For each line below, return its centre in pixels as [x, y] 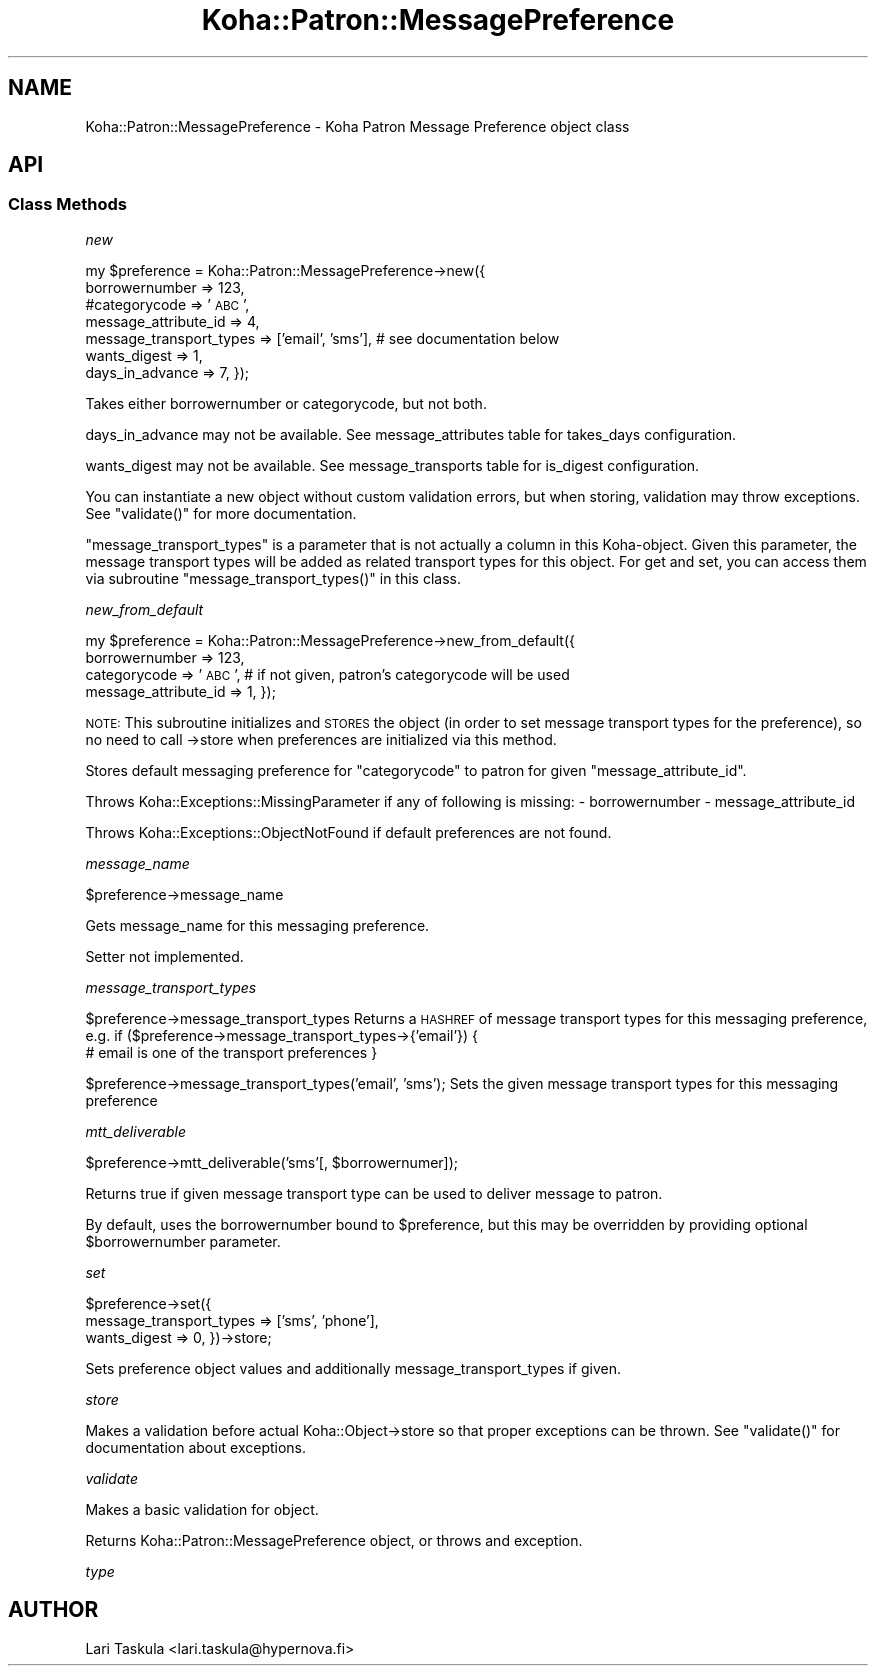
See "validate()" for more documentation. [221, 513]
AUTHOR [53, 1610]
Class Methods [67, 204]
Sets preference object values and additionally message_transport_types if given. [353, 1368]
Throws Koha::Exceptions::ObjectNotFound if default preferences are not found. [348, 832]
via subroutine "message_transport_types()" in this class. [273, 578]
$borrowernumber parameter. [183, 1241]
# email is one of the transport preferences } [231, 1052]
